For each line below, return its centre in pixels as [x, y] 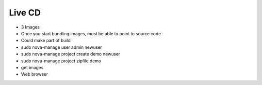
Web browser [34, 74]
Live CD [25, 13]
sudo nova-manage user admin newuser [62, 47]
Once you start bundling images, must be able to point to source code [91, 33]
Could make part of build [46, 41]
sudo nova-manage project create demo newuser [71, 54]
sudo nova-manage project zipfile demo [61, 61]
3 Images [30, 27]
